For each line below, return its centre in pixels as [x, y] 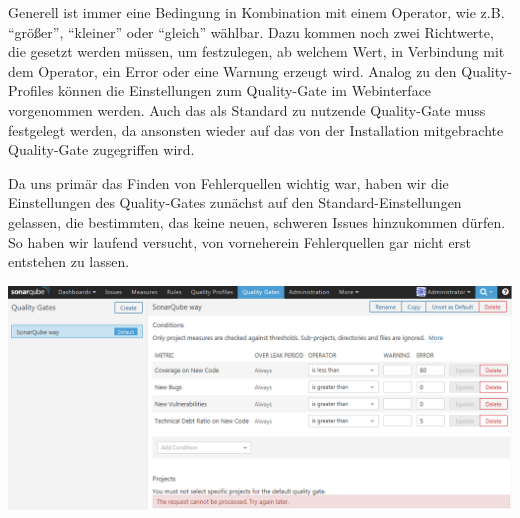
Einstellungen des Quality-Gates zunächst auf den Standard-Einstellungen [235, 202]
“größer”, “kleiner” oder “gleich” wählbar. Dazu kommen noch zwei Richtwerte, [251, 31]
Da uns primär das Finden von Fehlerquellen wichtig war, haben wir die [228, 182]
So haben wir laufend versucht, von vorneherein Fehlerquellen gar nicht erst [240, 241]
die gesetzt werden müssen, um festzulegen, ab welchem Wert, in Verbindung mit [256, 51]
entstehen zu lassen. [69, 261]
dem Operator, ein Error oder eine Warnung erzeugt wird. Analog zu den [232, 70]
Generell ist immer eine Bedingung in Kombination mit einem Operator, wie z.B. [256, 12]
